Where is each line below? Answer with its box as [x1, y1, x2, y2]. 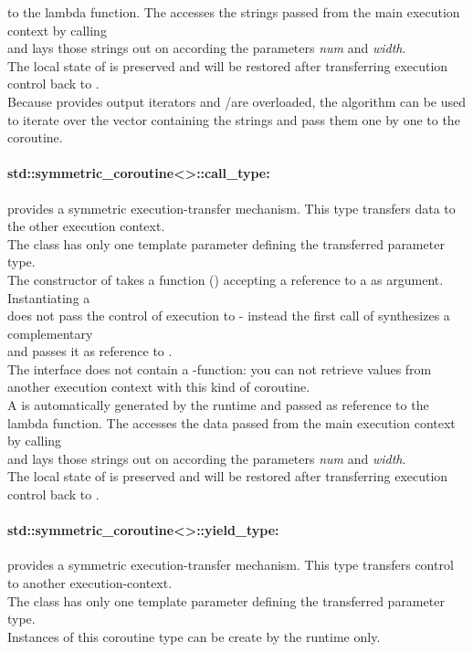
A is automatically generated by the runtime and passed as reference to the [7, 395, 429, 415]
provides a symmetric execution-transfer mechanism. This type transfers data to [7, 198, 456, 217]
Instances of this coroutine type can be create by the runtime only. [7, 626, 381, 646]
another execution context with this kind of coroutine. [7, 377, 310, 396]
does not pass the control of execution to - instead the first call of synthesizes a [7, 306, 450, 325]
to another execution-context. [7, 573, 173, 593]
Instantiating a [7, 288, 90, 307]
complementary [7, 323, 93, 342]
